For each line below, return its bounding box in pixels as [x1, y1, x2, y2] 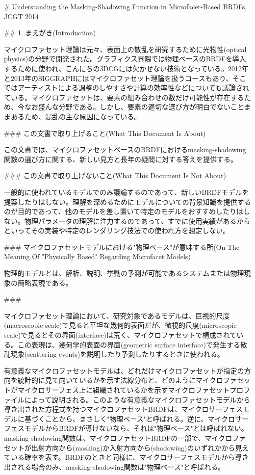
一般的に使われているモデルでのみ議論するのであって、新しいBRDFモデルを [4, 186, 249, 197]
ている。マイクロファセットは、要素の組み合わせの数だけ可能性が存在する [4, 92, 244, 102]
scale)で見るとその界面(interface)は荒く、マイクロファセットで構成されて [4, 330, 237, 340]
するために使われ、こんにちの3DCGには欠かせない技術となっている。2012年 [4, 63, 249, 73]
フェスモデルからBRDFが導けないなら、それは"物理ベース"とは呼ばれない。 [4, 423, 248, 433]
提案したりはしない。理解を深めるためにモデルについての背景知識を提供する [4, 196, 251, 207]
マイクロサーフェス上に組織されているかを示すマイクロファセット [17, 385, 230, 395]
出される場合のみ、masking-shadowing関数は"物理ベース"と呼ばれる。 [4, 461, 225, 472]
